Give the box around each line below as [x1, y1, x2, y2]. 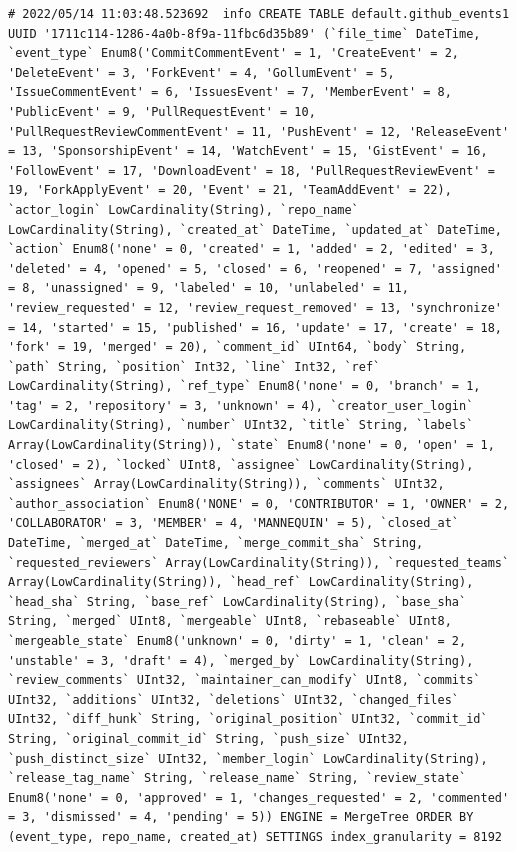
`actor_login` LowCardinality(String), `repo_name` [8, 202, 359, 217]
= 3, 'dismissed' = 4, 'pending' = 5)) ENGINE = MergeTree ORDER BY [8, 810, 474, 825]
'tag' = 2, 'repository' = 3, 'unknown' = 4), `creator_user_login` [8, 398, 474, 413]
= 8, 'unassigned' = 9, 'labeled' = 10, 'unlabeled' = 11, [8, 281, 409, 296]
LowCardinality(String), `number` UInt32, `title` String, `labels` [8, 418, 474, 433]
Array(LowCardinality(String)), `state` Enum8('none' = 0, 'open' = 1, [8, 438, 495, 453]
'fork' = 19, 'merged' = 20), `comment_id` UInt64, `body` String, [8, 340, 467, 355]
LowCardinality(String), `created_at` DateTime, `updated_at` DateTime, [8, 222, 502, 237]
